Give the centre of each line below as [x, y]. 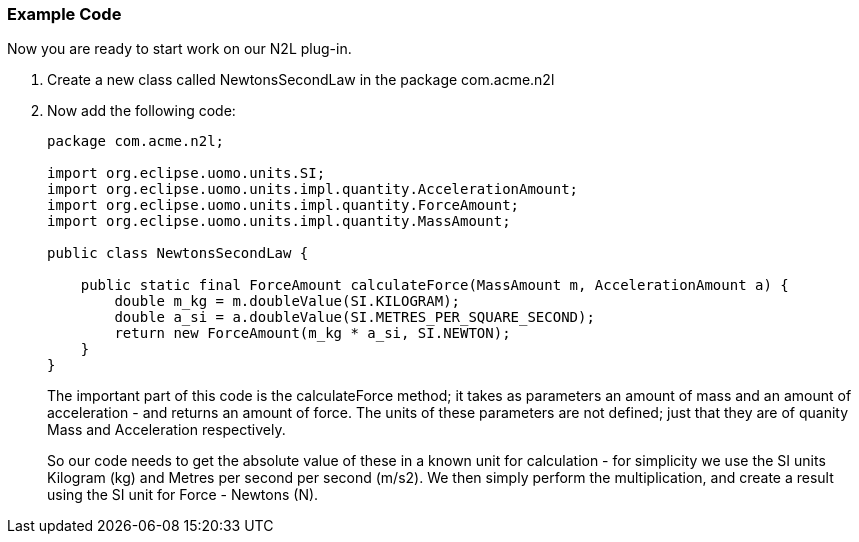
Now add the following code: [141, 111]
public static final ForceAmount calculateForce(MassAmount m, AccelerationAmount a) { [434, 285]
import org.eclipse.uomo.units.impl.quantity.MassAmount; [279, 221]
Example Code [64, 14]
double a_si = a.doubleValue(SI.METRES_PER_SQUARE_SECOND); [354, 317]
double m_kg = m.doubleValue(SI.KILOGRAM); [287, 301]
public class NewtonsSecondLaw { [178, 253]
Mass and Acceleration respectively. [166, 430]
